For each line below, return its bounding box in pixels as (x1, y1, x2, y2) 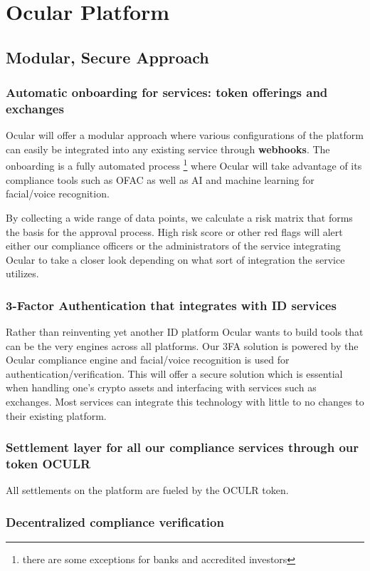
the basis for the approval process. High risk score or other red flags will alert (6, 224, 343, 239)
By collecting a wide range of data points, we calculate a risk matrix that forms (6, 210, 353, 225)
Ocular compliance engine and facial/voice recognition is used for (6, 352, 290, 367)
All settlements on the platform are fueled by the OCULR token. (6, 483, 289, 498)
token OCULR (6, 455, 91, 473)
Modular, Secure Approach (6, 46, 209, 68)
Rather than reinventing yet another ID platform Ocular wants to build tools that (6, 324, 364, 339)
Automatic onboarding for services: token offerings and (6, 83, 328, 101)
